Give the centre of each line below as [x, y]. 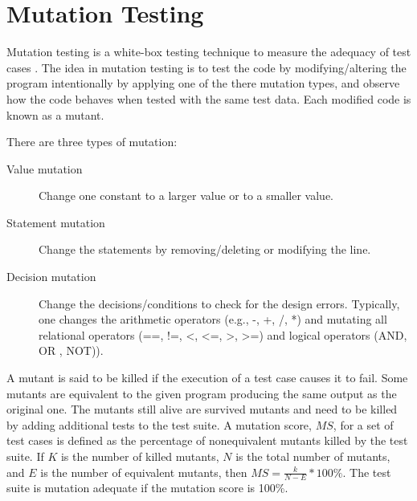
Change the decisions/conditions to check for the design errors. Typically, [219, 303]
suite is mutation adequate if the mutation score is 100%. [147, 488]
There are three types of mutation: [92, 142]
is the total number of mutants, [313, 456]
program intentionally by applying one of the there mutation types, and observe [203, 83]
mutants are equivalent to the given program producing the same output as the [202, 393]
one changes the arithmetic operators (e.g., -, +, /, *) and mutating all [213, 319]
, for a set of [363, 424]
